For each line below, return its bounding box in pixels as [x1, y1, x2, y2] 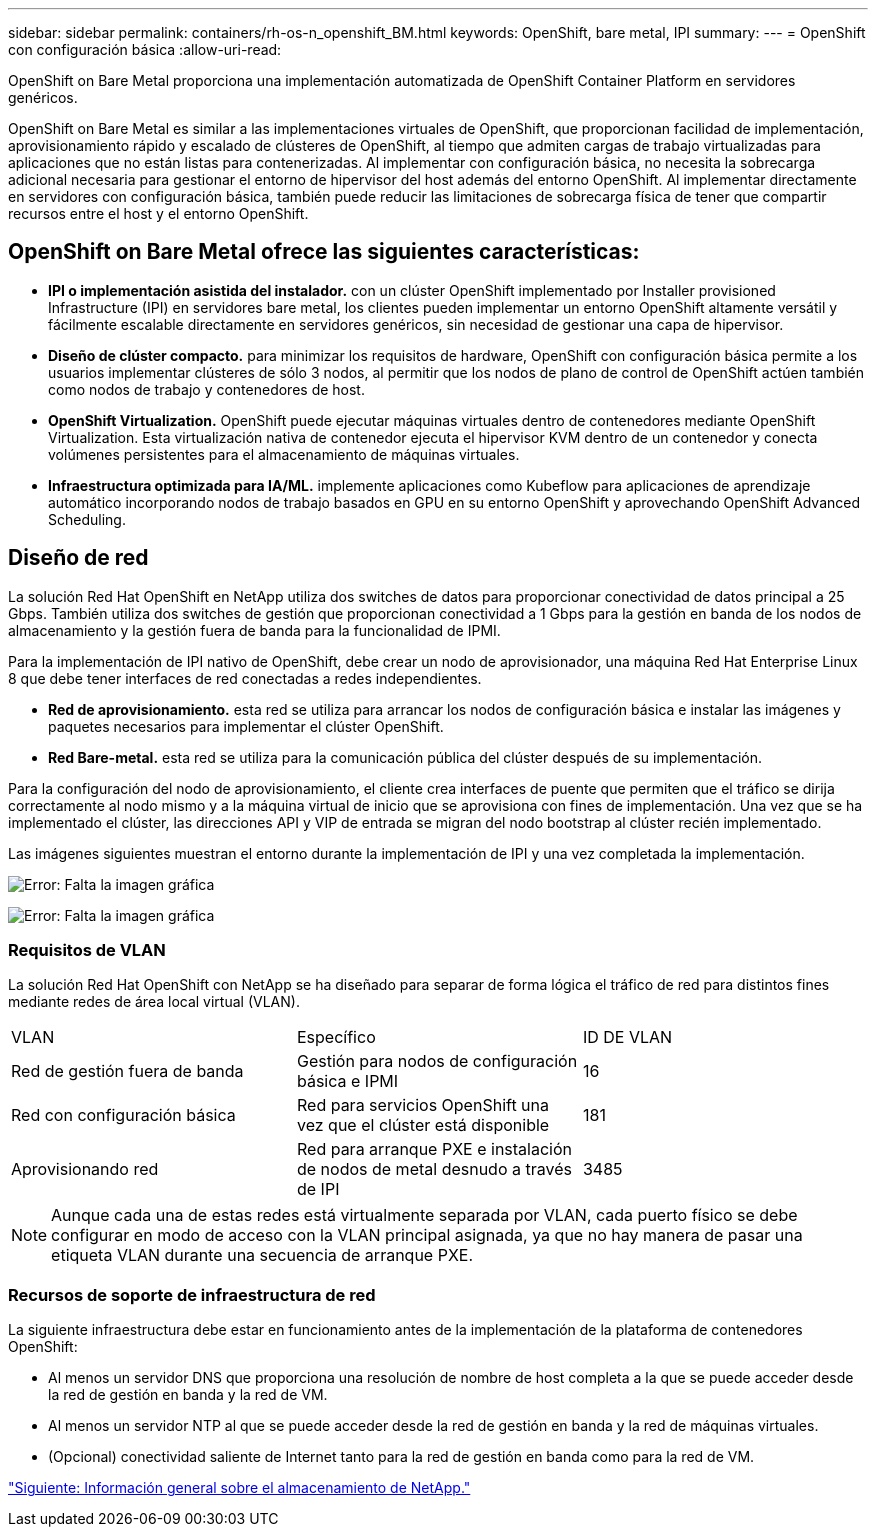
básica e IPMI [296, 1071, 399, 1092]
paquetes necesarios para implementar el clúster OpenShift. [48, 717, 444, 735]
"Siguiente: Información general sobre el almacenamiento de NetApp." [8, 1479, 471, 1497]
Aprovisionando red [11, 1159, 159, 1180]
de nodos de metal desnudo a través [296, 1159, 572, 1180]
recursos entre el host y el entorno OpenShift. [8, 205, 309, 222]
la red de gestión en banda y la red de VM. [48, 1386, 328, 1404]
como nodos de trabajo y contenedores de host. [48, 380, 365, 398]
